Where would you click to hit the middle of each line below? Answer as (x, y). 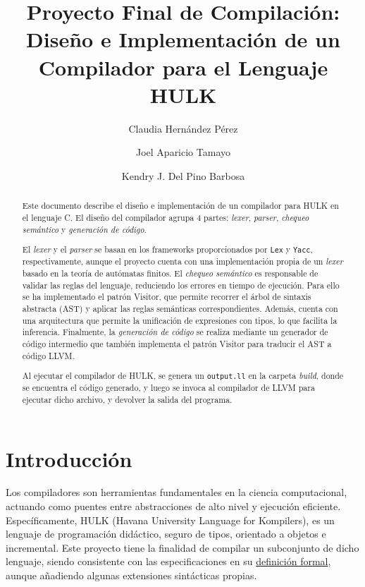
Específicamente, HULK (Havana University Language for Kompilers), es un (170, 520)
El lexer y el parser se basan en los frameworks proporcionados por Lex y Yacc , (167, 249)
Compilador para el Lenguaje (183, 67)
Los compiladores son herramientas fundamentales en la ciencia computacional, (177, 492)
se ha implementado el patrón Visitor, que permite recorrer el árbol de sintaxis (167, 297)
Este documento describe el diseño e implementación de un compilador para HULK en (180, 206)
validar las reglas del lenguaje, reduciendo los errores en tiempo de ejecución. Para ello (181, 285)
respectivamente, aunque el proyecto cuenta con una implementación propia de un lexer (182, 261)
